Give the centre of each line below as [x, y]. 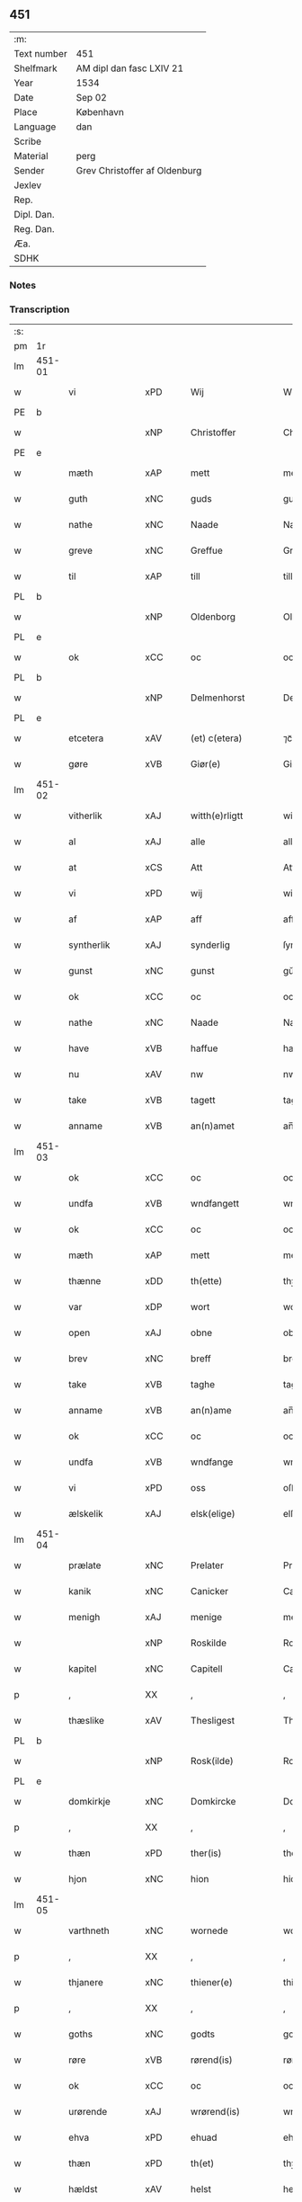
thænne [85, 1281]
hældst [83, 2189]
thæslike [87, 1721]
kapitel [83, 1669]
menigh [84, 1618]
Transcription [40, 309]
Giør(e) [205, 764]
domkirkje [89, 1802]
